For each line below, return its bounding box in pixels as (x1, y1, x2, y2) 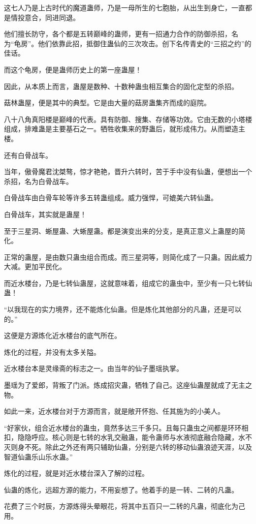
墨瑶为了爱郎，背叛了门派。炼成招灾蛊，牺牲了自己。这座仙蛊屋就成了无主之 (4, 380, 252, 390)
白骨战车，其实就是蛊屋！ (4, 209, 87, 219)
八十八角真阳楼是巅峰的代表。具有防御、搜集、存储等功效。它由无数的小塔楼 (4, 114, 252, 124)
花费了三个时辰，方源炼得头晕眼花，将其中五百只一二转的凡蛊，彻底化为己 (4, 501, 245, 511)
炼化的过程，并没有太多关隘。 (4, 346, 100, 357)
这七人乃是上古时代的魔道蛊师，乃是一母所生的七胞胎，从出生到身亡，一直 (4, 2, 245, 12)
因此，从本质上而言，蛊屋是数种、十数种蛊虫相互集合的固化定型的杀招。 (4, 81, 238, 91)
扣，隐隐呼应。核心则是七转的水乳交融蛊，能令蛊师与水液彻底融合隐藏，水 (4, 432, 245, 442)
